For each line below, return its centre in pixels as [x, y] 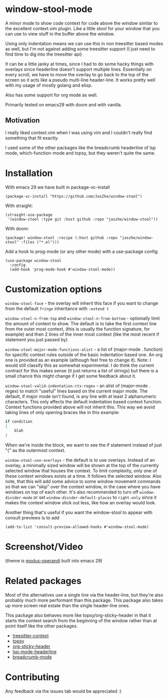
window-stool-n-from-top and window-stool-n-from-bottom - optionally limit [82, 318]
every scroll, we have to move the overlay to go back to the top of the [77, 74]
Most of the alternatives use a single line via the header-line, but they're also [84, 595]
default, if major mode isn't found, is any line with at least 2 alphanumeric [81, 396]
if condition [19, 422]
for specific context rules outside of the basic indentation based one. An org [84, 354]
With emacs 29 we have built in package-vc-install [58, 187]
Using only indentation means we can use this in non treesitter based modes [84, 43]
